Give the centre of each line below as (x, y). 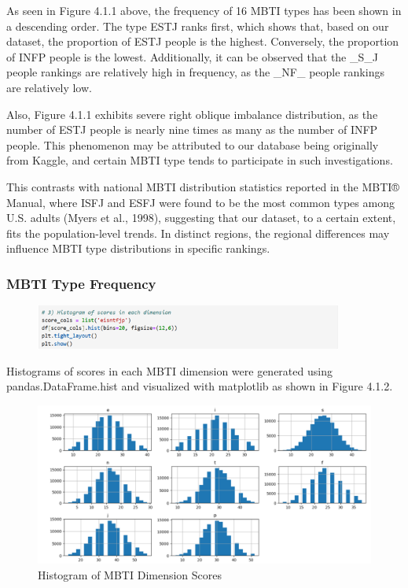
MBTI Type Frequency (81, 283)
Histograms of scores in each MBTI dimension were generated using (169, 370)
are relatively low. (49, 87)
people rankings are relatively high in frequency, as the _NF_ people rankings (195, 72)
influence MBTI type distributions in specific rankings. (138, 248)
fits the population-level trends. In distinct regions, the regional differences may (198, 233)
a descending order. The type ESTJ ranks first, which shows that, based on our (198, 26)
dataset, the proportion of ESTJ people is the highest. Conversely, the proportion (203, 41)
